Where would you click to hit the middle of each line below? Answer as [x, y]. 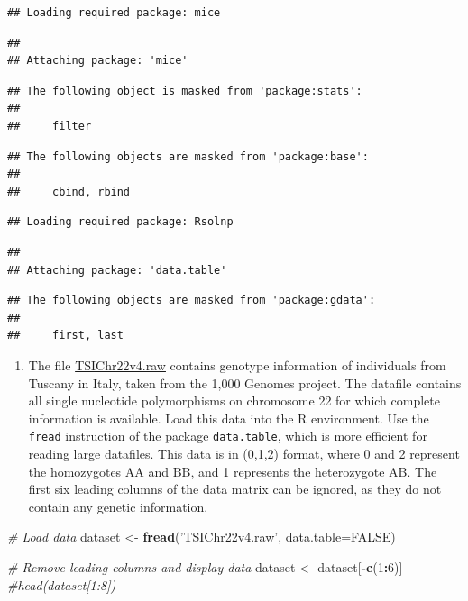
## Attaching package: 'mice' [98, 61]
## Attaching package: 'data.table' [117, 270]
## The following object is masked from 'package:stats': [185, 91]
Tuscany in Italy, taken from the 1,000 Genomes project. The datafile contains [245, 382]
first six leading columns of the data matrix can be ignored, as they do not [235, 489]
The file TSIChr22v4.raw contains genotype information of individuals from [237, 364]
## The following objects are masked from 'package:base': [188, 156]
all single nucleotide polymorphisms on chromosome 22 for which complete [234, 401]
